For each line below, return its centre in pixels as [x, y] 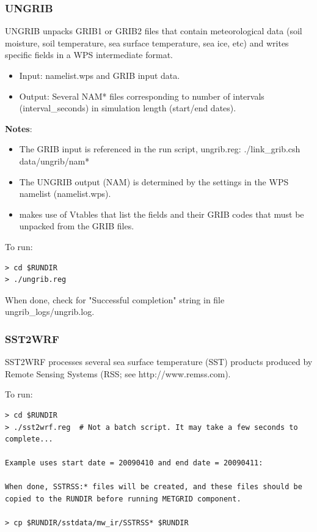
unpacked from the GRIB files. [77, 226]
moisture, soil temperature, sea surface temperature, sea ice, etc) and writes [147, 42]
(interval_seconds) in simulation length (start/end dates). [128, 108]
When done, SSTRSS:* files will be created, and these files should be [154, 487]
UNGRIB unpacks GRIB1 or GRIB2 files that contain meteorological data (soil [154, 31]
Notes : [19, 128]
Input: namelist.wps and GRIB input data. [100, 75]
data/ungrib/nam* [54, 161]
